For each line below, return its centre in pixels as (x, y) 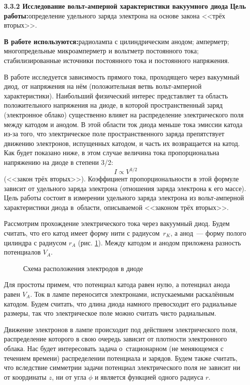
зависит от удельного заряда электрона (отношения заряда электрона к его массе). (125, 188)
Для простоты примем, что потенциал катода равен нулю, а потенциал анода (117, 284)
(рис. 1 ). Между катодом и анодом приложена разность (160, 242)
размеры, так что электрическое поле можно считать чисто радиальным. (110, 313)
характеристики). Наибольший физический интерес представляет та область (116, 95)
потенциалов (22, 252)
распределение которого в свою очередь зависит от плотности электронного (116, 339)
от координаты (25, 377)
